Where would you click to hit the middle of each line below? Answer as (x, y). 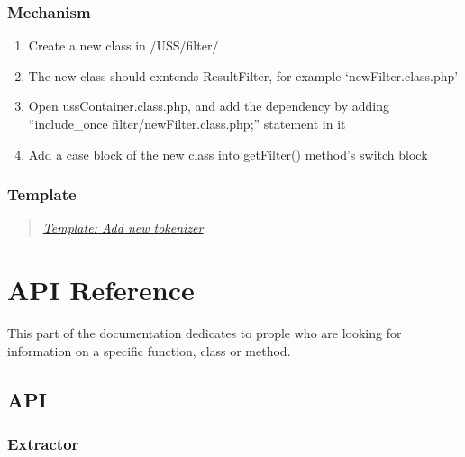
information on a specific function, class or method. (149, 350)
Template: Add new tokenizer (123, 228)
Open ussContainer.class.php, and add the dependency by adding (209, 106)
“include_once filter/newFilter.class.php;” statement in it (187, 123)
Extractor (43, 444)
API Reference (101, 290)
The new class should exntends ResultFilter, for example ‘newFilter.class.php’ (243, 75)
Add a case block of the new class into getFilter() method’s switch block (228, 154)
